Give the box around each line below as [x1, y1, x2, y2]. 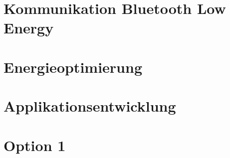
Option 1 [3, 135, 66, 155]
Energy [3, 17, 54, 38]
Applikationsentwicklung [3, 96, 176, 116]
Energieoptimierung [3, 56, 142, 77]
